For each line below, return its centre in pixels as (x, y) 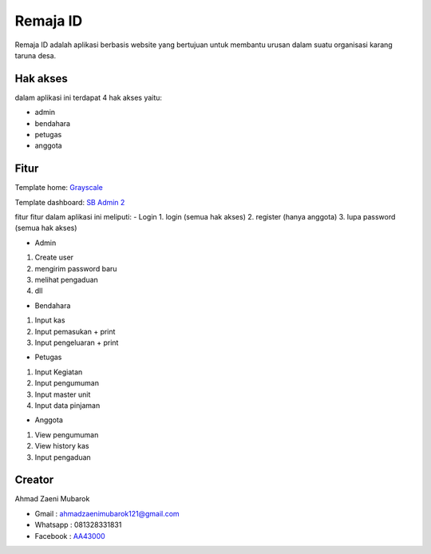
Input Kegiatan (59, 372)
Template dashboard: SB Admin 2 (70, 202)
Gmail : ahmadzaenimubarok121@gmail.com (107, 513)
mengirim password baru (76, 268)
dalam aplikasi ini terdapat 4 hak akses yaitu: (89, 97)
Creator (34, 480)
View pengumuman (67, 434)
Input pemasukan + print (75, 331)
